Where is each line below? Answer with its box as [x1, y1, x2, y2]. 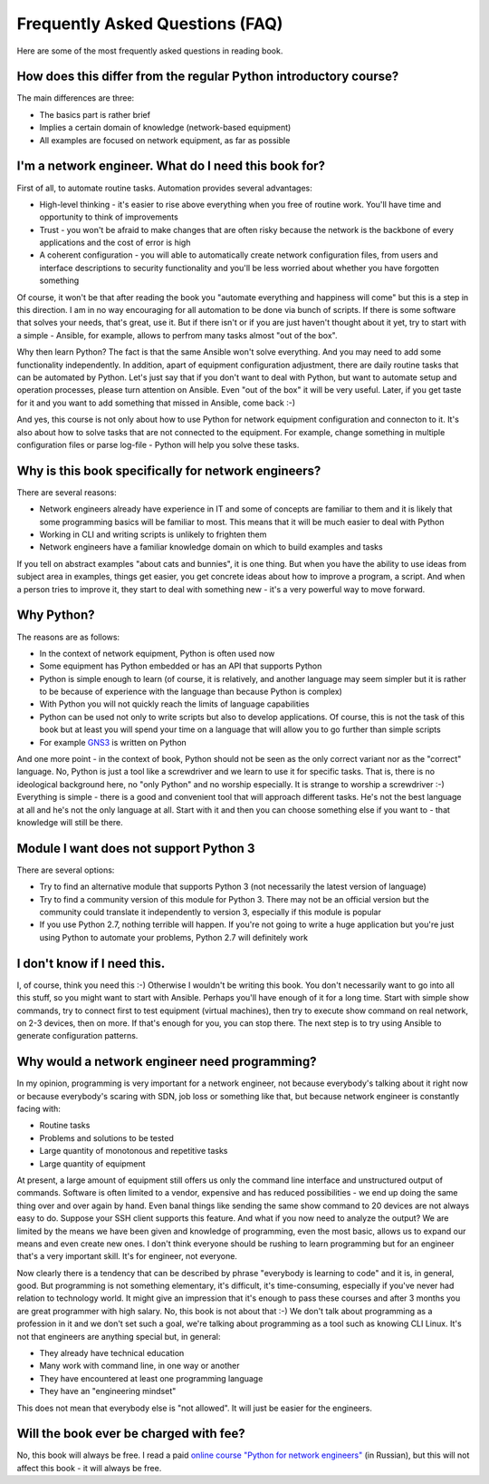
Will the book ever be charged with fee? [16, 1426, 246, 1441]
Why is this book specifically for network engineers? [16, 463, 321, 478]
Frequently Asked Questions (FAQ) [16, 14, 283, 34]
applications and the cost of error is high [39, 237, 191, 249]
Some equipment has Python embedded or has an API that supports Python [39, 660, 322, 671]
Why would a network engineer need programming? [16, 1054, 317, 1069]
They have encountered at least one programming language [39, 1372, 264, 1383]
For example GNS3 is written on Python [39, 737, 187, 747]
